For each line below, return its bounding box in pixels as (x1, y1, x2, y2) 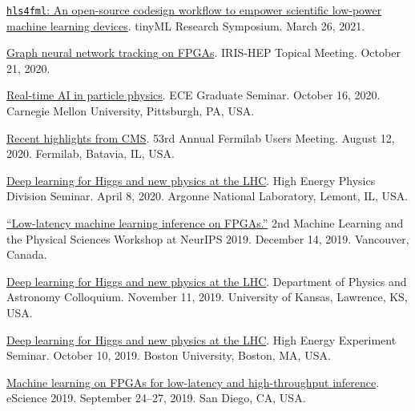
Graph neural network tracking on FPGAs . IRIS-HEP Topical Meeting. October (6, 44, 401, 61)
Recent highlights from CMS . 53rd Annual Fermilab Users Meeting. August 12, (6, 129, 395, 146)
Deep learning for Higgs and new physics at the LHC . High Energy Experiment (6, 331, 397, 348)
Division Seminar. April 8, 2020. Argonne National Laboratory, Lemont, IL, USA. (6, 187, 409, 204)
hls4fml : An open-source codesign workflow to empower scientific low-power (6, 2, 382, 18)
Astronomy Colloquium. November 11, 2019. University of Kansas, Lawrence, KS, (6, 288, 408, 305)
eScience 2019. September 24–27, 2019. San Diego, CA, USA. (6, 389, 306, 406)
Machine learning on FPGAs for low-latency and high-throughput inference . (6, 373, 380, 390)
